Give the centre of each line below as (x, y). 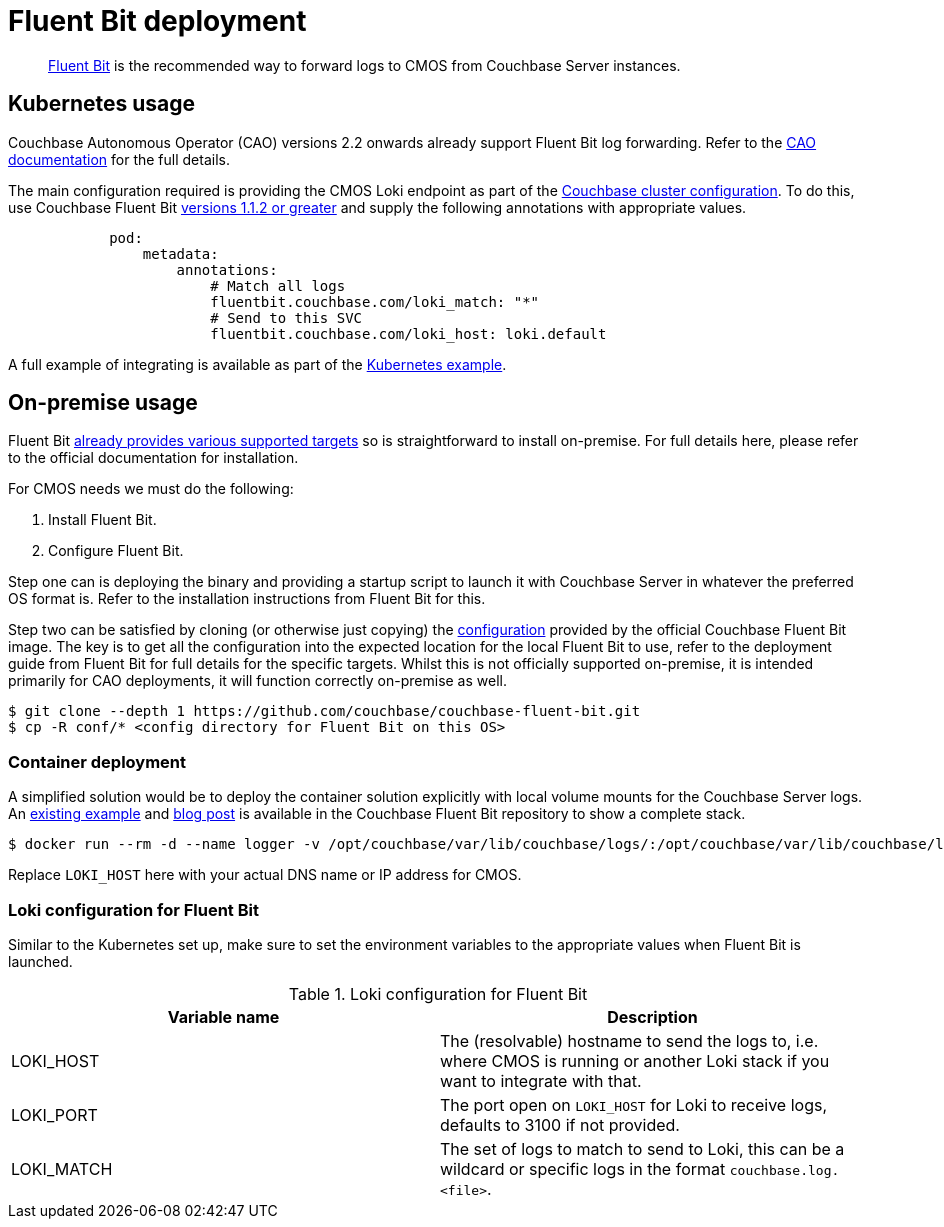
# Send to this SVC (286, 317)
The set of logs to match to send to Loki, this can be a (642, 1148)
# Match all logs (278, 285)
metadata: (180, 253)
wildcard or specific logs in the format (583, 1168)
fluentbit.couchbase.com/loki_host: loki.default (408, 333)
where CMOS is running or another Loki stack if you (635, 1060)
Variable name (223, 1016)
